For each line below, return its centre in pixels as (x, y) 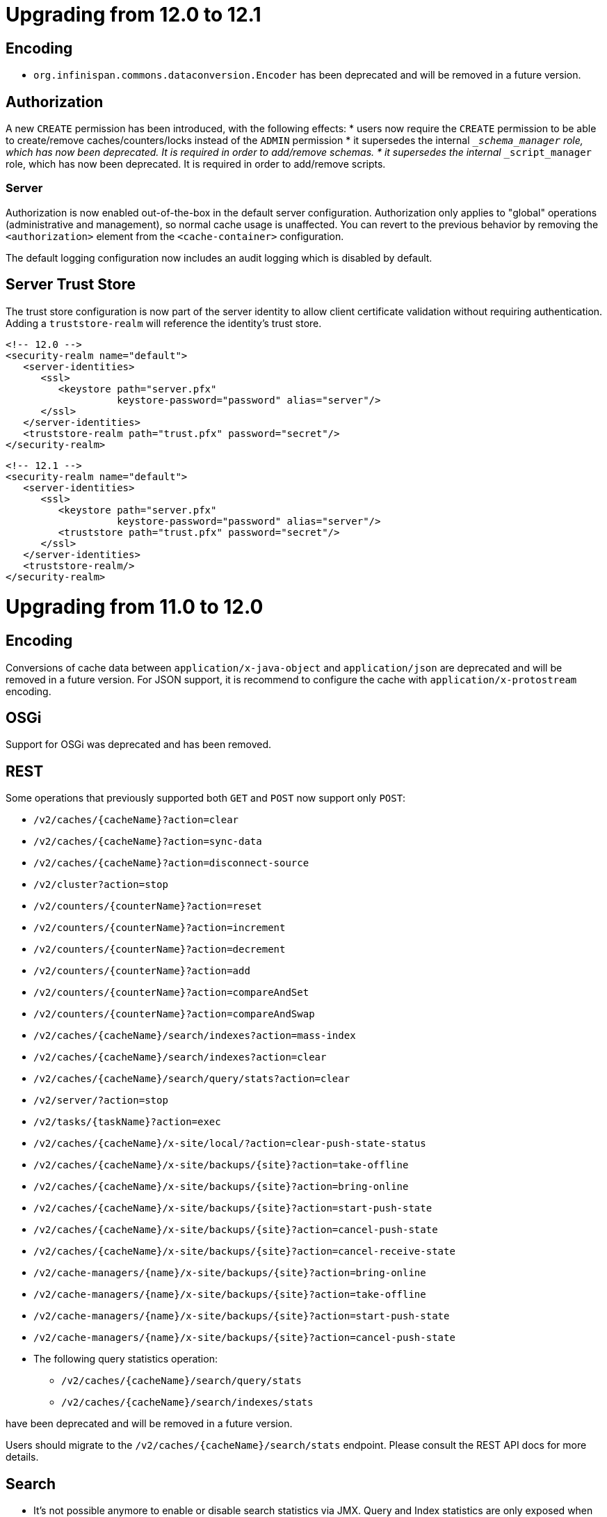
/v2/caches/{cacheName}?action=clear (136, 820)
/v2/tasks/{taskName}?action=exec (127, 1122)
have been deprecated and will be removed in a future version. (149, 1424)
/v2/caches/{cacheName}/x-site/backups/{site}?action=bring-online (221, 1187)
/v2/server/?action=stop (101, 1101)
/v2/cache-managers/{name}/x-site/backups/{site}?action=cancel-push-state (244, 1338)
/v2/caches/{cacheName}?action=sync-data (148, 842)
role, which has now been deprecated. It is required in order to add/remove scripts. (196, 164)
